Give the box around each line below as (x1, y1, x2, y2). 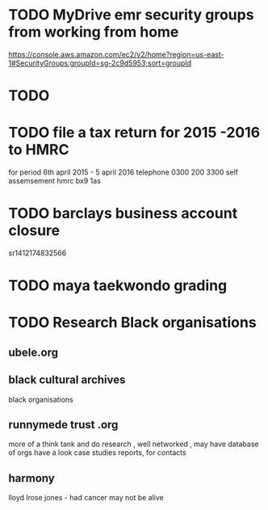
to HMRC (8, 141, 69, 159)
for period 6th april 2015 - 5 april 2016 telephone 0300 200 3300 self (8, 167, 239, 177)
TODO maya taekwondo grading (8, 276, 228, 295)
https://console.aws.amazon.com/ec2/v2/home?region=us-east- (8, 49, 224, 59)
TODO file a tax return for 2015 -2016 (8, 124, 261, 142)
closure (8, 221, 61, 240)
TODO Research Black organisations (8, 314, 257, 332)
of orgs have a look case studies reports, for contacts (8, 448, 187, 457)
